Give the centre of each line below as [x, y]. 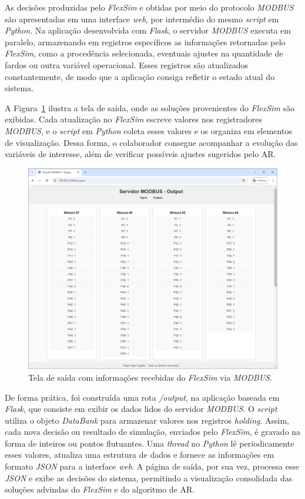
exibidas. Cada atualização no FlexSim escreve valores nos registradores [134, 119]
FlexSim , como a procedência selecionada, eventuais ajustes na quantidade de [144, 53]
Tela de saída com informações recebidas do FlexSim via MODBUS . [150, 377]
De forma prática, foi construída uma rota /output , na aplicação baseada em [142, 397]
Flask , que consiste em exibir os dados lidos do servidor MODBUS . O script [141, 409]
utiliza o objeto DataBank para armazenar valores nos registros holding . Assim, [147, 420]
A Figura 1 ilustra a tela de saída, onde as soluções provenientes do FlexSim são [150, 107]
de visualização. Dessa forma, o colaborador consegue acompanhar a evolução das [151, 142]
